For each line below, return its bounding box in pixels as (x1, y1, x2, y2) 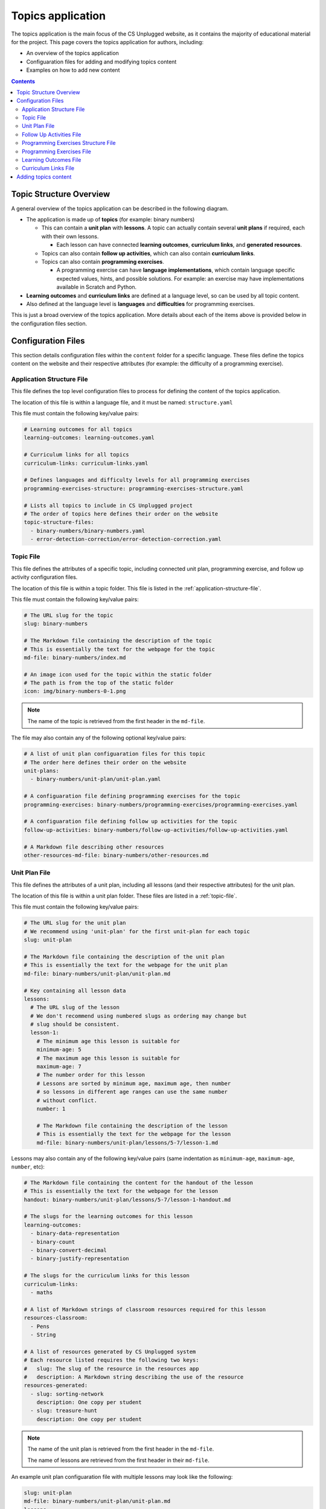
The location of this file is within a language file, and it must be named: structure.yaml (11, 398, 233, 406)
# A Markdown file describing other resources (24, 843, 164, 850)
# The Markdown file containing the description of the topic (24, 637, 212, 644)
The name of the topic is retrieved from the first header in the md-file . (27, 717, 205, 724)
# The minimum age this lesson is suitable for (36, 1038, 181, 1044)
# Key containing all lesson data (24, 987, 126, 994)
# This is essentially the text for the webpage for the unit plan (24, 962, 228, 969)
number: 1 (36, 1105, 66, 1112)
